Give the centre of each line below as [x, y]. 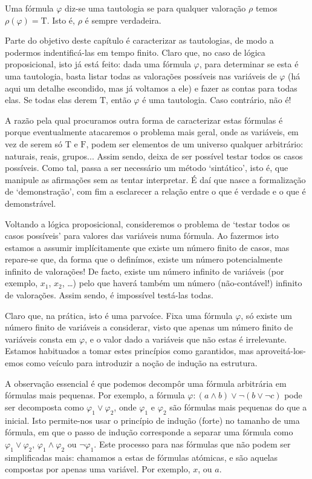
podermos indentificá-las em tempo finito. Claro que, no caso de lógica [135, 52]
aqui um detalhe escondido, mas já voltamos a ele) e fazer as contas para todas [151, 88]
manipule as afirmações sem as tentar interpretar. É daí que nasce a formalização [155, 179]
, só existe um [266, 315]
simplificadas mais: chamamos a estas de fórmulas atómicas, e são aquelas [141, 457]
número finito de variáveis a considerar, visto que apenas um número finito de [149, 327]
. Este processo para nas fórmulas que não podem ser [192, 444]
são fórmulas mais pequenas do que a [238, 407]
